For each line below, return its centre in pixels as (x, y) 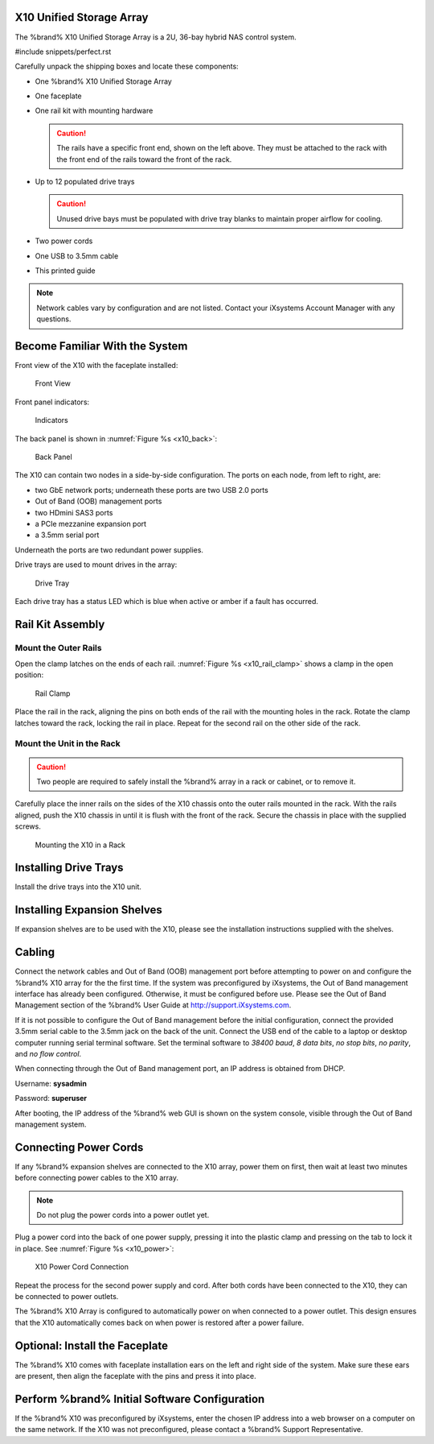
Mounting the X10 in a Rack (80, 845)
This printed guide (65, 271)
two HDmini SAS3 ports (74, 512)
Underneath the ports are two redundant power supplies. (109, 550)
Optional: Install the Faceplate (92, 1345)
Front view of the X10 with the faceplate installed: (96, 366)
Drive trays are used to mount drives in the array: (96, 565)
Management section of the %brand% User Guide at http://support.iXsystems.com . (153, 1005)
